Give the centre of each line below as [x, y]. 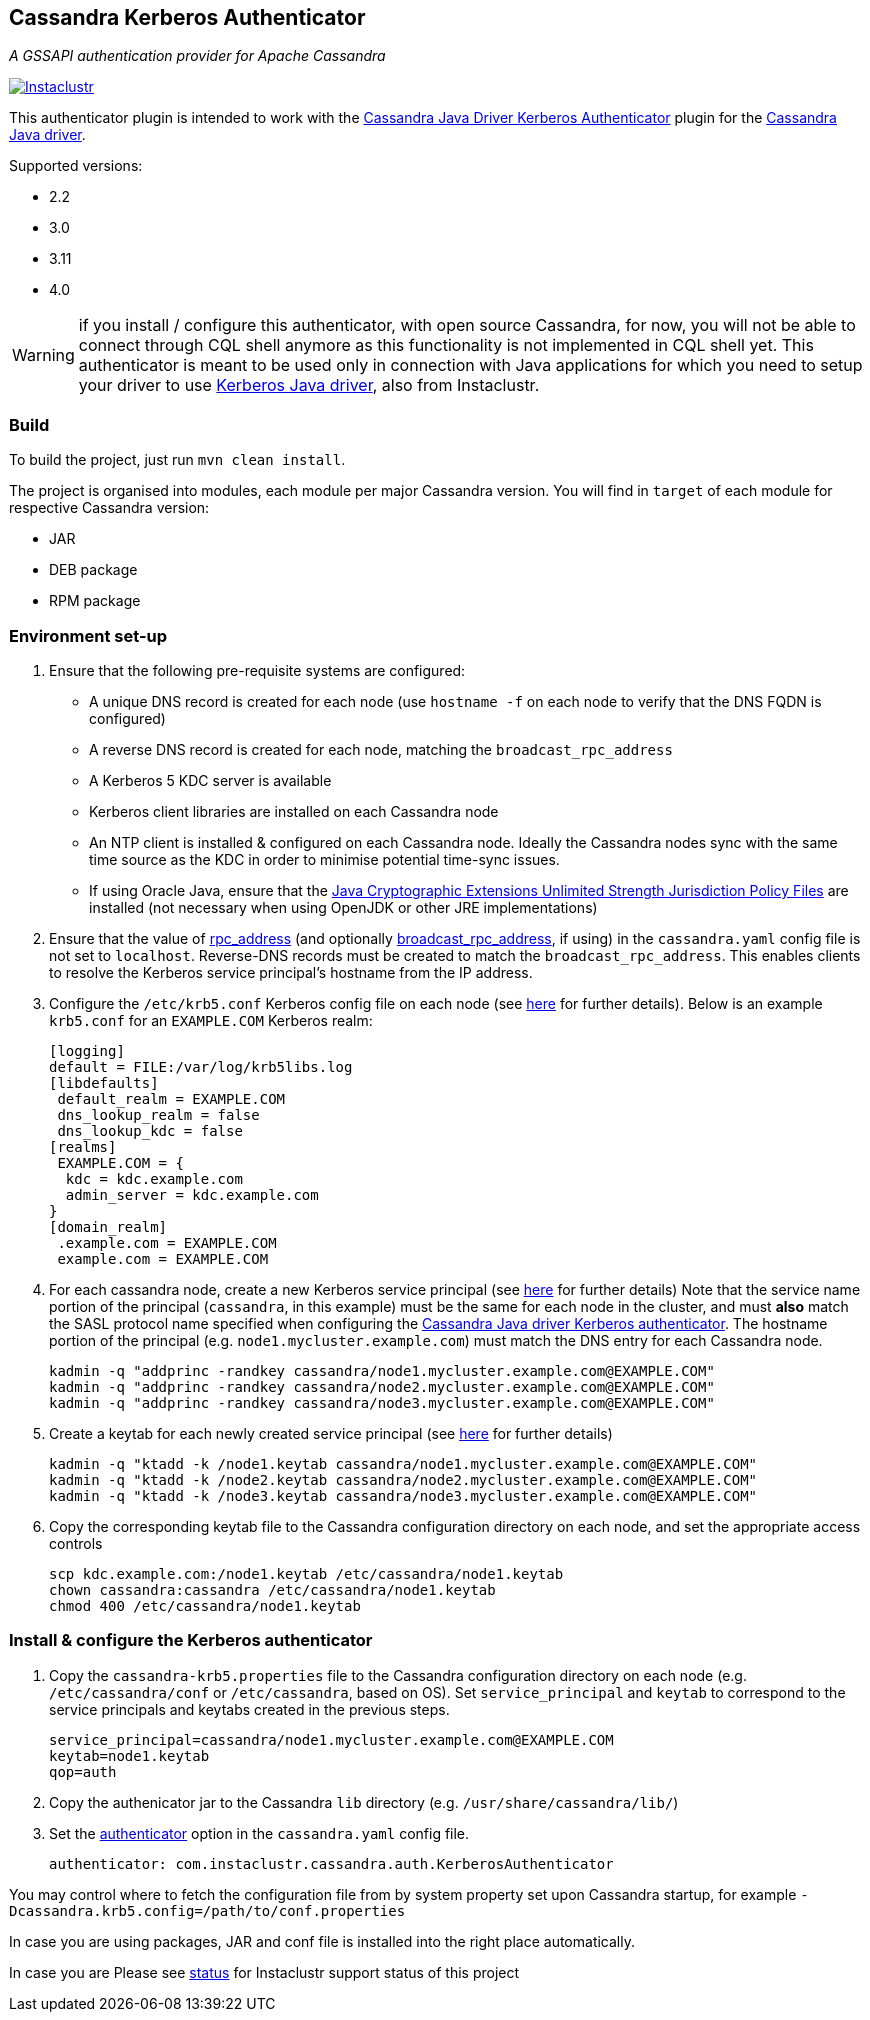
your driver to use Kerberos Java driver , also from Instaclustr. [309, 385]
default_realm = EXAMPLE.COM [171, 1098]
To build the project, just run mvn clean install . [177, 460]
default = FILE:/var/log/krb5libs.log [201, 1066]
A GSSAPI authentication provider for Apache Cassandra [197, 56]
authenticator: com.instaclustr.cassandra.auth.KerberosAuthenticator [331, 1863]
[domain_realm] [108, 1226]
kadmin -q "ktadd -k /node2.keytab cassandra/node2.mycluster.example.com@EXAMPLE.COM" [403, 1479]
